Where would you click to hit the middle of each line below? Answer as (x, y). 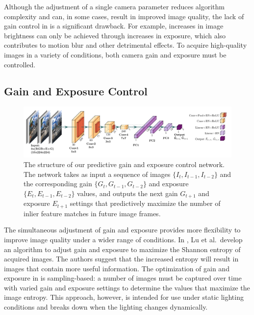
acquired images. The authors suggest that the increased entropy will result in (121, 259)
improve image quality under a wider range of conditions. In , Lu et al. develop (123, 239)
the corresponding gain (58, 184)
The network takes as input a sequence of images (97, 174)
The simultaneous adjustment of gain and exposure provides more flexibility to (122, 230)
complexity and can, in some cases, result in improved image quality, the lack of (124, 16)
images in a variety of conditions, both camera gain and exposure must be (115, 54)
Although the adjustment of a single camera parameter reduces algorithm (114, 6)
